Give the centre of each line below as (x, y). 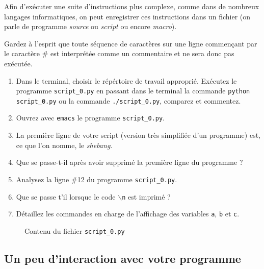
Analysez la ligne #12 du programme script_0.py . (97, 179)
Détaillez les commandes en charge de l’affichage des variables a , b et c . (128, 214)
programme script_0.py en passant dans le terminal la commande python (133, 91)
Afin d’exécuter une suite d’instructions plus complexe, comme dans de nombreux (132, 6)
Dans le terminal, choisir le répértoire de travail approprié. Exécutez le (126, 80)
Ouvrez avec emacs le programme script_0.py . (90, 118)
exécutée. (18, 63)
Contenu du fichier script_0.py (75, 230)
